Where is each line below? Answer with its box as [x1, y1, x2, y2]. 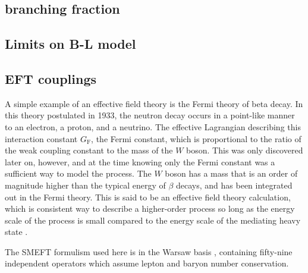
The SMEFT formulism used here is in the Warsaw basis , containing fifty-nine [5, 245, 293, 258]
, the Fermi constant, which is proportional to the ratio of [91, 132, 301, 145]
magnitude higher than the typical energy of [5, 178, 166, 191]
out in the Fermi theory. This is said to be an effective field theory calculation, [5, 190, 291, 203]
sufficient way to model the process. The [5, 167, 152, 180]
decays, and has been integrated [176, 178, 293, 191]
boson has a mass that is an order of [165, 167, 298, 180]
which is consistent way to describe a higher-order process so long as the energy [5, 202, 295, 215]
